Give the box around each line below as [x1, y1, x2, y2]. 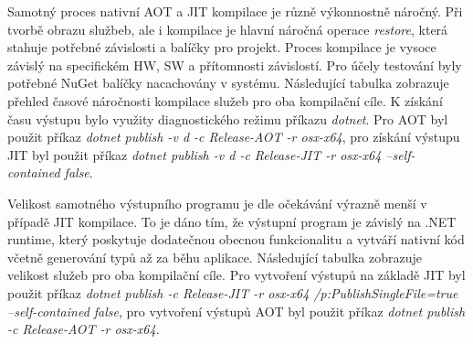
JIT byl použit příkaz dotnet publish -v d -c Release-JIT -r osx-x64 [7, 145, 382, 164]
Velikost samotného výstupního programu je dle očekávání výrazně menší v [7, 193, 427, 212]
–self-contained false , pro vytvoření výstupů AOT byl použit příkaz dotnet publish [7, 301, 466, 320]
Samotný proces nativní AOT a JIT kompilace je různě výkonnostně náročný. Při [7, 2, 463, 20]
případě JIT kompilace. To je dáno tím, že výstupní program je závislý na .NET [7, 211, 457, 231]
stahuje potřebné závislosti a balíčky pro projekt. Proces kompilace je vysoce [7, 38, 436, 57]
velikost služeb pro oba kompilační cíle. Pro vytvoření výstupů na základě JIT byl [7, 265, 466, 285]
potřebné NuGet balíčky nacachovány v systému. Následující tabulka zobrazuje [7, 73, 449, 92]
